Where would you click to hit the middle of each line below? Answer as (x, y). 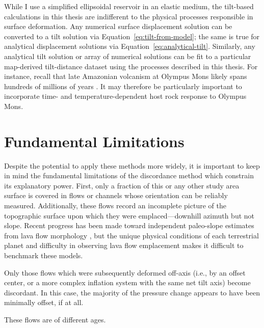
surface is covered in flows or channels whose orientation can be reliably (116, 195)
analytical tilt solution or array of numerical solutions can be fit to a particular (128, 56)
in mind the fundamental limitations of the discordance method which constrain (129, 175)
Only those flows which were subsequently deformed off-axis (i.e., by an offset (125, 272)
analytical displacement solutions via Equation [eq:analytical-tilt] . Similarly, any (130, 46)
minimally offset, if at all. (44, 302)
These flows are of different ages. (55, 319)
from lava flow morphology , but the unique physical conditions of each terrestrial (131, 235)
